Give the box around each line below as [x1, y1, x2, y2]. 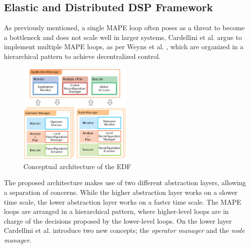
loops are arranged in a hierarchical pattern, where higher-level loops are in [4, 206, 229, 216]
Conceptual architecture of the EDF [23, 161, 131, 171]
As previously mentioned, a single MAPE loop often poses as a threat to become [4, 22, 245, 33]
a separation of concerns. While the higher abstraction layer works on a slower [4, 187, 238, 197]
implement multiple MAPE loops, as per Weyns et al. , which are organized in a [4, 41, 244, 52]
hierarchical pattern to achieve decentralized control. [4, 51, 161, 61]
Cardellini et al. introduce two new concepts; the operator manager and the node [4, 225, 245, 235]
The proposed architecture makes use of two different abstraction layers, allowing [4, 177, 246, 188]
